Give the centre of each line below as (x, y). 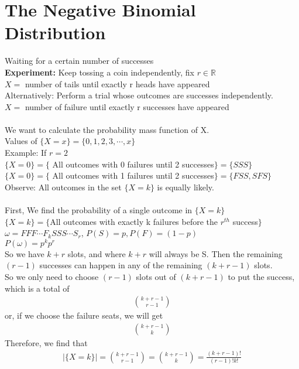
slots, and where (97, 253)
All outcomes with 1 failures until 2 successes (133, 175)
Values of (21, 141)
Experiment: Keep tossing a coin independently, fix (99, 72)
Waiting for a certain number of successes (79, 61)
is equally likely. (185, 187)
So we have (25, 253)
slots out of (156, 277)
